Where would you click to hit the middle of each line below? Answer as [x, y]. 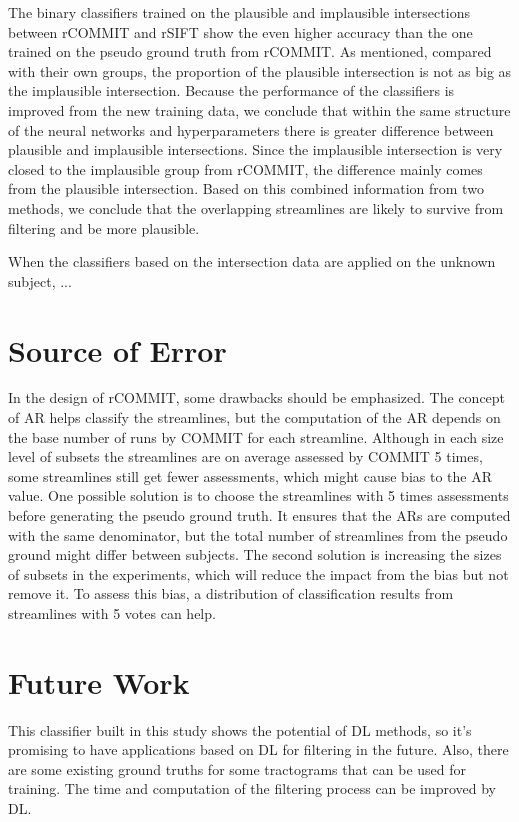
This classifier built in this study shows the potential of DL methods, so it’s [240, 729]
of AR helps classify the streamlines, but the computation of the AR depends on [254, 417]
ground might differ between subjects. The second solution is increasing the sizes [255, 554]
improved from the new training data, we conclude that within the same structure [259, 109]
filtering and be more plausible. [104, 227]
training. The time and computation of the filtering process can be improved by [252, 788]
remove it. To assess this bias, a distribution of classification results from [231, 593]
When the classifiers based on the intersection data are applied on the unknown [252, 261]
